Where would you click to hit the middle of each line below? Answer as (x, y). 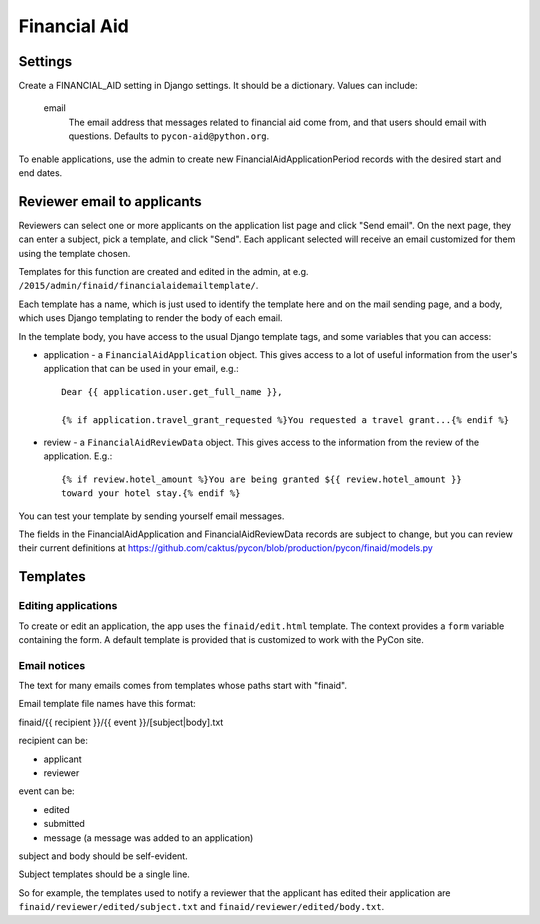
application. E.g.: (78, 456)
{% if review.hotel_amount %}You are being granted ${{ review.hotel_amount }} (261, 479)
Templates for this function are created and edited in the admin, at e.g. (163, 272)
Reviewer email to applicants (110, 201)
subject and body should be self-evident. (103, 856)
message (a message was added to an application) (148, 837)
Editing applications (68, 606)
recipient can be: (53, 741)
